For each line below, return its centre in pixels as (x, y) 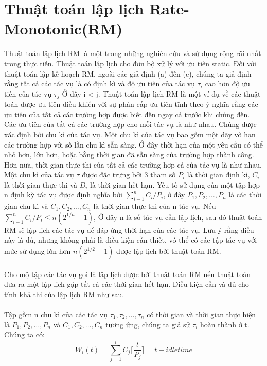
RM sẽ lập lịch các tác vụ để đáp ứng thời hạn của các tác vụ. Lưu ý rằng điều (129, 230)
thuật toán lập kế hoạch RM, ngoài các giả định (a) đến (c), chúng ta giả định (128, 73)
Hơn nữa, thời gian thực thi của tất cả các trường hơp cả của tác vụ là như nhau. (133, 164)
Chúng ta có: (24, 334)
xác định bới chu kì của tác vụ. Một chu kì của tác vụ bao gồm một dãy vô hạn (130, 134)
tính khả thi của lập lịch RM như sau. (64, 294)
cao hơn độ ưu (227, 84)
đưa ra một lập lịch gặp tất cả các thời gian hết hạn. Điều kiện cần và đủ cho (127, 284)
